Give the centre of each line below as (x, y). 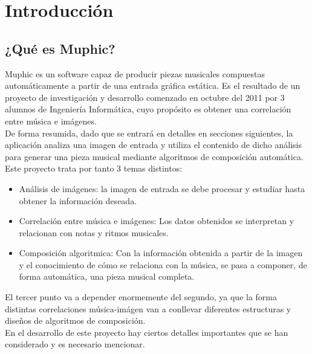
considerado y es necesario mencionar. (75, 344)
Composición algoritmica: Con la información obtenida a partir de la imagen (161, 253)
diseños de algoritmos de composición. (75, 320)
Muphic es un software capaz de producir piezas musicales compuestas (135, 73)
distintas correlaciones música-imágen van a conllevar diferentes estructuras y (148, 308)
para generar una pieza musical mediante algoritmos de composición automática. (154, 156)
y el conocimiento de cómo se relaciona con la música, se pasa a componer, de (163, 264)
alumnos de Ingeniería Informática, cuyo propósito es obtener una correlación (148, 109)
